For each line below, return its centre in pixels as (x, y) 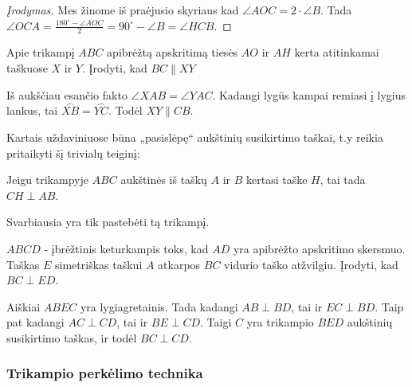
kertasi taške (277, 180)
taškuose (27, 68)
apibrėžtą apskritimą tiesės (173, 52)
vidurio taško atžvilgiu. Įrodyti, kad (311, 264)
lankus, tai (32, 110)
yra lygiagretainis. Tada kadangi (159, 306)
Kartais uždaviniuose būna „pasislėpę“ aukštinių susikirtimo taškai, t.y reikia (195, 137)
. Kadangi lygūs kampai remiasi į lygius (309, 94)
